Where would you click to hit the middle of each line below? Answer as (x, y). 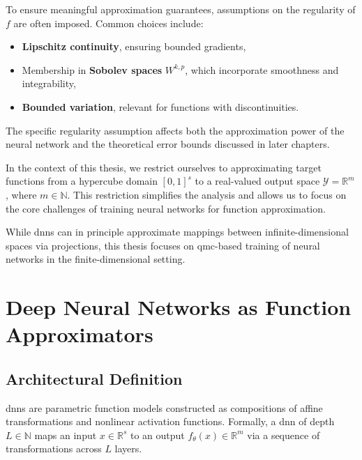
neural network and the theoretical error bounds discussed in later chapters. (168, 144)
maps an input (66, 435)
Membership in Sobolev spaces (92, 69)
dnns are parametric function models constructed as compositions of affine (164, 407)
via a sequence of (284, 435)
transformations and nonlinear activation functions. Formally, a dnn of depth (170, 421)
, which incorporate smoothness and (262, 69)
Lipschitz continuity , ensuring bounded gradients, (134, 46)
